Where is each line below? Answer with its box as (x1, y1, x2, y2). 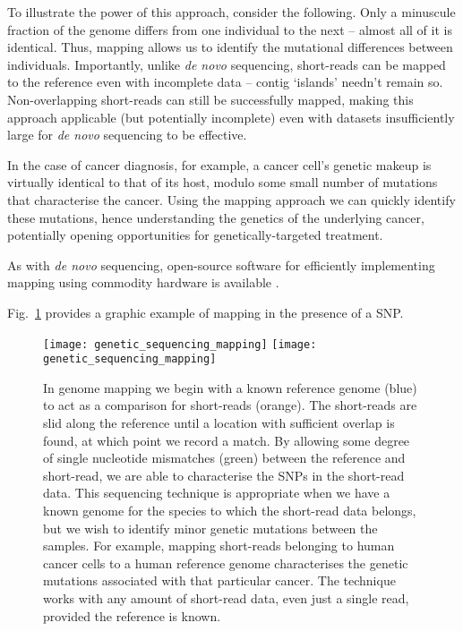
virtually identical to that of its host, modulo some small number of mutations (7, 173, 438, 192)
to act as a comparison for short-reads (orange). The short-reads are (43, 396, 417, 414)
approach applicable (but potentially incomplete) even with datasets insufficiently (7, 107, 455, 126)
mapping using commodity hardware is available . (7, 273, 279, 292)
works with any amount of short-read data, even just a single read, (43, 588, 409, 607)
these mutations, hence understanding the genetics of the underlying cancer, (7, 208, 424, 226)
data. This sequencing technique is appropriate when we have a (43, 483, 390, 502)
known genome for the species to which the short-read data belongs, (43, 500, 416, 519)
